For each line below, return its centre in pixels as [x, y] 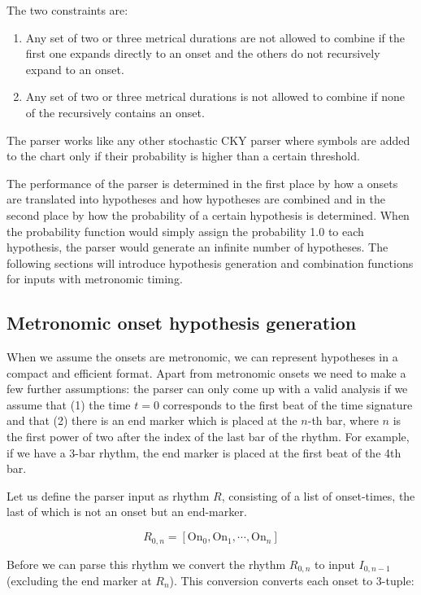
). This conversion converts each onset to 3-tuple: [292, 580]
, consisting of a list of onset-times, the [318, 495]
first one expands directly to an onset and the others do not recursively [203, 53]
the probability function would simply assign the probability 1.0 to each [185, 231]
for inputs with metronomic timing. [95, 279]
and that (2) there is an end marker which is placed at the [152, 420]
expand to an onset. [75, 69]
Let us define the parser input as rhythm [108, 495]
